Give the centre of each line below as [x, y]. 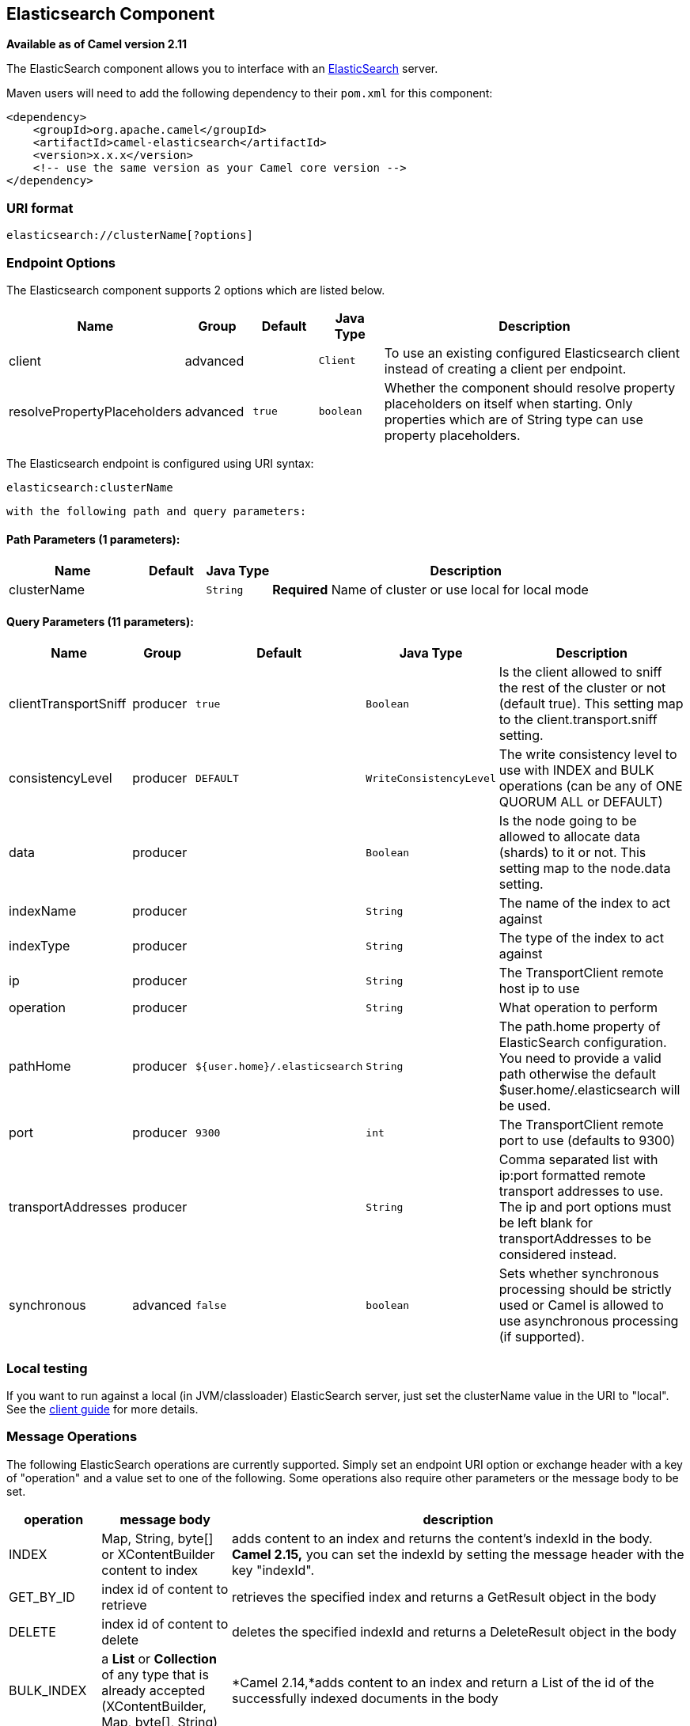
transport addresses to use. [581, 1191]
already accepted [154, 1690]
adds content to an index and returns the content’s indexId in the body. [442, 1538]
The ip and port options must [585, 1207]
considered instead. [558, 1255]
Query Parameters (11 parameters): [100, 621]
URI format [40, 208]
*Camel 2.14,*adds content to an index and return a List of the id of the [443, 1682]
